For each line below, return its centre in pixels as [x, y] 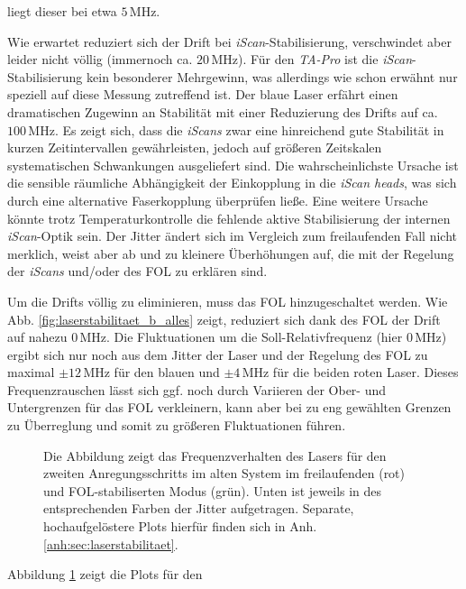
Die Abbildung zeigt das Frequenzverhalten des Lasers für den [215, 455]
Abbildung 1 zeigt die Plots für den [105, 574]
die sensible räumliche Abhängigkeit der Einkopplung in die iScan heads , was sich [232, 183]
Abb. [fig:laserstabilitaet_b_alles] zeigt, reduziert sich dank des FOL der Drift [224, 319]
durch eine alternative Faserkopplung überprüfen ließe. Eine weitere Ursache [218, 200]
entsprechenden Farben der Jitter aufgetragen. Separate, [199, 508]
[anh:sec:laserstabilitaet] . [111, 543]
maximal [31, 372]
